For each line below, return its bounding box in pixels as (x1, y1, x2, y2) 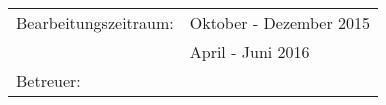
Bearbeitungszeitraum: (16, 11, 174, 34)
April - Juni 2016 (189, 40, 310, 63)
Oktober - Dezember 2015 (189, 11, 371, 34)
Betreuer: (16, 69, 81, 92)
